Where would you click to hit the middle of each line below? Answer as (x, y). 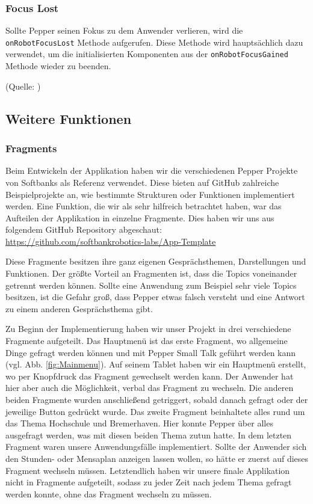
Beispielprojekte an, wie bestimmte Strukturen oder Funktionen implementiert (150, 194)
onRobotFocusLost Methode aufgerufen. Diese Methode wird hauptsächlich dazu (154, 42)
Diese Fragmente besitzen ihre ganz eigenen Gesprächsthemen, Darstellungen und (156, 261)
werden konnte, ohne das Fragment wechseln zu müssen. (109, 493)
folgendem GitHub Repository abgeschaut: (84, 229)
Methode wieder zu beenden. (58, 66)
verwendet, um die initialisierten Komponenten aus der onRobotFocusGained (147, 54)
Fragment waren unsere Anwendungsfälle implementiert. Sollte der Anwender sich (156, 447)
